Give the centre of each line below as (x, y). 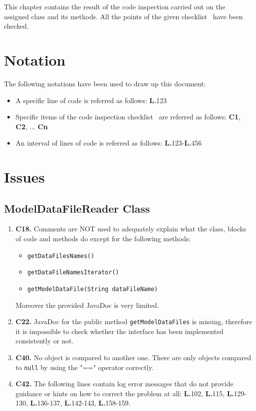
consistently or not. (45, 341)
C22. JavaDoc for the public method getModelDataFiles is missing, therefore (134, 321)
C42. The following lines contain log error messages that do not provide (124, 384)
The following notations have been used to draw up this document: (105, 83)
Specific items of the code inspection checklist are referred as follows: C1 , (128, 117)
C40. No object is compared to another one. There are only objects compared (133, 357)
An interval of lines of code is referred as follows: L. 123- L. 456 (109, 143)
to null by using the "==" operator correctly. (84, 367)
